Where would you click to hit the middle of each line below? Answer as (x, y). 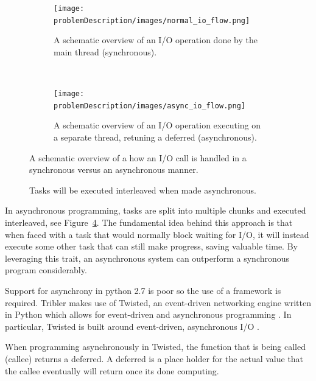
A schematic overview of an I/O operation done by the (156, 40)
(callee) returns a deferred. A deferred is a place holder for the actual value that (154, 358)
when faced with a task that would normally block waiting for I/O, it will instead (157, 234)
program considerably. (46, 270)
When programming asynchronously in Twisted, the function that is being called (155, 347)
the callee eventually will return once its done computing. (112, 370)
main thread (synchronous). (105, 51)
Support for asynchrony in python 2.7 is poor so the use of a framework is (143, 290)
